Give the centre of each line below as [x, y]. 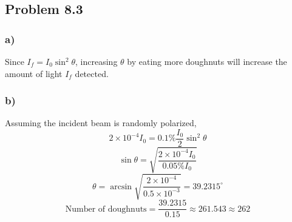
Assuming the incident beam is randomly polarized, [101, 123]
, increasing [97, 61]
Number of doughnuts [106, 209]
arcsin [121, 187]
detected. [92, 73]
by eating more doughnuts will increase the [207, 61]
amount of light [34, 73]
